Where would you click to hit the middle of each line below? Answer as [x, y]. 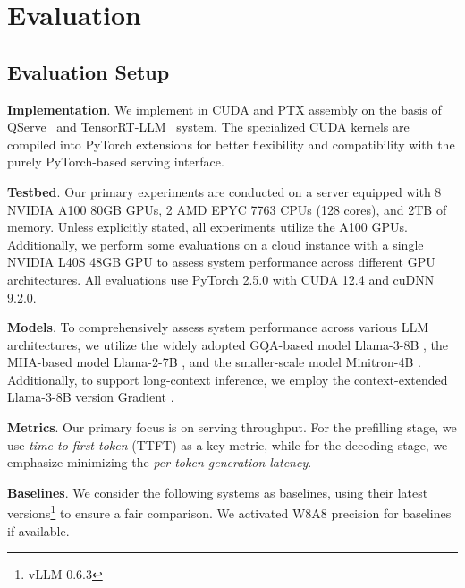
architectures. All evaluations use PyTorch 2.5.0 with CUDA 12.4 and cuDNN [221, 279]
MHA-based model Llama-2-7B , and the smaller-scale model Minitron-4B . [214, 362]
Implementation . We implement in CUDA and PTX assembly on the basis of [224, 109]
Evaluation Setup [89, 71]
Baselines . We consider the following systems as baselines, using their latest [218, 492]
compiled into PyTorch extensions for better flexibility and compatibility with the [231, 144]
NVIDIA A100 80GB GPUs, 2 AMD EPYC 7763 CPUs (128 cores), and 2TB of [227, 209]
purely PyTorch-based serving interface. [116, 162]
